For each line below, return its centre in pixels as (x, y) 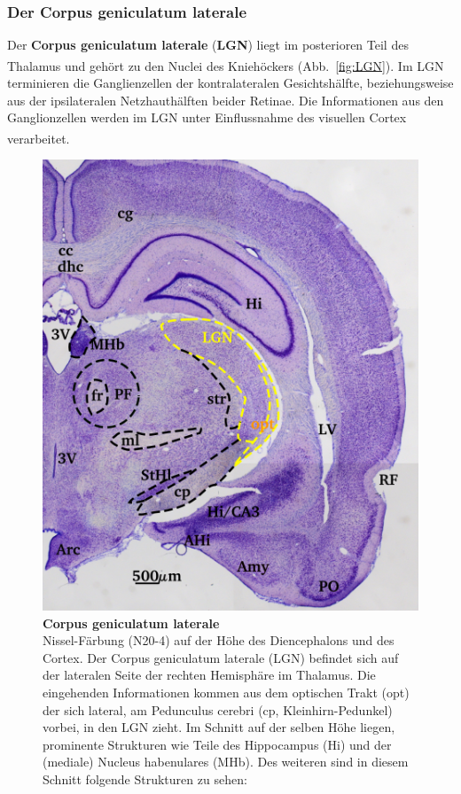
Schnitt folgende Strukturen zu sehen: (145, 779)
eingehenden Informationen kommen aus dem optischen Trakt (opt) (226, 693)
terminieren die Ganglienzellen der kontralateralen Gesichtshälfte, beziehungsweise (230, 83)
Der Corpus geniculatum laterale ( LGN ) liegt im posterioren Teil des (208, 45)
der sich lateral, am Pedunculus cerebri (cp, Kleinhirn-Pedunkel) (218, 709)
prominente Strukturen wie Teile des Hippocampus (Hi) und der (217, 744)
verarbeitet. (39, 138)
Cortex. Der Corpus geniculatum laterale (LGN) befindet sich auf (221, 657)
